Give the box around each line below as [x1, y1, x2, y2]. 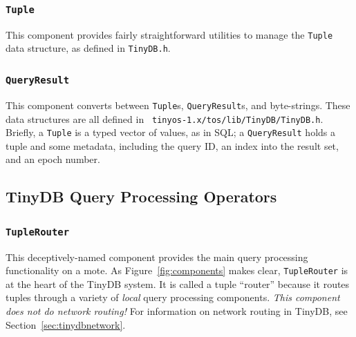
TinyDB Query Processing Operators [6, 186, 277, 207]
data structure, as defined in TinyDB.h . [6, 41, 171, 55]
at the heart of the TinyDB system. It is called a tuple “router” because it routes [6, 276, 350, 291]
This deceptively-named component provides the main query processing [6, 249, 308, 264]
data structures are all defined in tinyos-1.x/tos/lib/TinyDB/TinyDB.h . [6, 111, 324, 126]
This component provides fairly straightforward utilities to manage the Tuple [6, 27, 333, 41]
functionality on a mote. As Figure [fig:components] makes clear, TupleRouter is [6, 263, 348, 278]
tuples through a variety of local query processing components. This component [6, 290, 340, 305]
